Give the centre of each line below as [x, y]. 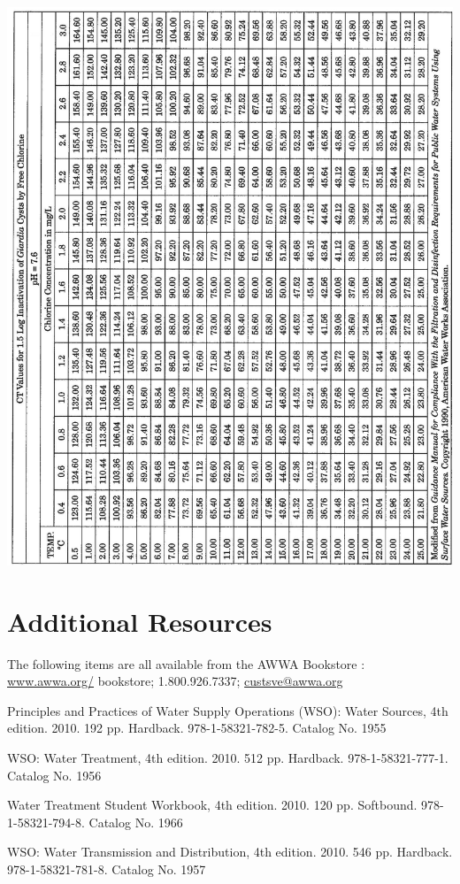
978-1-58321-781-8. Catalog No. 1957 [107, 869]
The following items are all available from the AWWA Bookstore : [186, 663]
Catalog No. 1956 [54, 775]
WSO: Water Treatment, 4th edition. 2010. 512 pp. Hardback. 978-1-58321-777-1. [228, 758]
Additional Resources [140, 621]
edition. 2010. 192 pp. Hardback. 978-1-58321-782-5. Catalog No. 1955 [197, 728]
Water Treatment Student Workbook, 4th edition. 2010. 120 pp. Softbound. [212, 805]
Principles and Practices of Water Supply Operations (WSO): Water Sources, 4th [228, 710]
